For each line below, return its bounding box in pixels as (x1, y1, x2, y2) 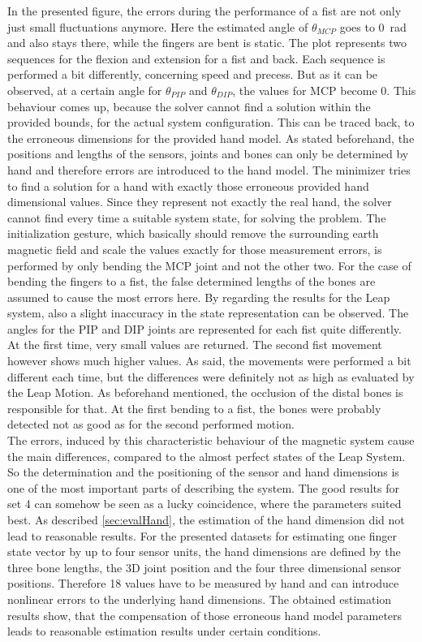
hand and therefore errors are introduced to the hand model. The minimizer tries (7, 161, 411, 178)
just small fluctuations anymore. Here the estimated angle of (7, 18, 308, 35)
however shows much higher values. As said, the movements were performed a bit (7, 352, 411, 369)
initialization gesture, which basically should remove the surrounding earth (7, 225, 379, 242)
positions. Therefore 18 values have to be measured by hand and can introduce (7, 575, 399, 592)
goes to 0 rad (339, 18, 407, 35)
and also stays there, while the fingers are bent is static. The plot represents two (7, 34, 407, 51)
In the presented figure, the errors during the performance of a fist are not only (7, 2, 402, 19)
